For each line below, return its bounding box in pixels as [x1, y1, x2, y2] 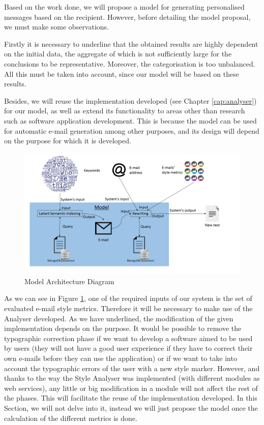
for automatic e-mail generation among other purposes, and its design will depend [4, 125, 259, 136]
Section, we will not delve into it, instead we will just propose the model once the [4, 402, 258, 413]
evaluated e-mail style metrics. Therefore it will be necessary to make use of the [4, 303, 253, 313]
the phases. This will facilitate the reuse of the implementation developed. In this [4, 392, 257, 403]
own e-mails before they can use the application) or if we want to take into [4, 352, 237, 363]
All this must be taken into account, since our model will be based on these [4, 68, 239, 79]
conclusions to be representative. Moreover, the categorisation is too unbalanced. [4, 58, 255, 69]
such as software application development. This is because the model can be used [4, 115, 257, 126]
